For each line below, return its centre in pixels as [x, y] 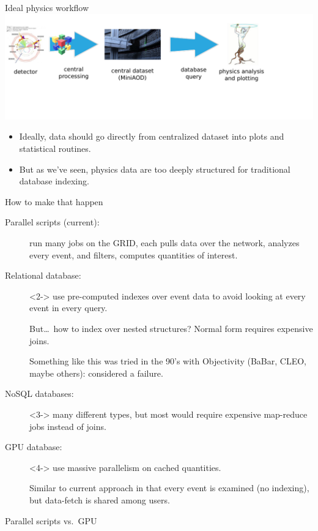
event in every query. [68, 308]
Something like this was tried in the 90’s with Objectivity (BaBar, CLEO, [168, 361]
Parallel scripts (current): [52, 222]
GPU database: [34, 447]
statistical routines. [55, 149]
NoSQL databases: [39, 394]
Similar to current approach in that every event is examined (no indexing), [169, 488]
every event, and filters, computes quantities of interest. [134, 254]
